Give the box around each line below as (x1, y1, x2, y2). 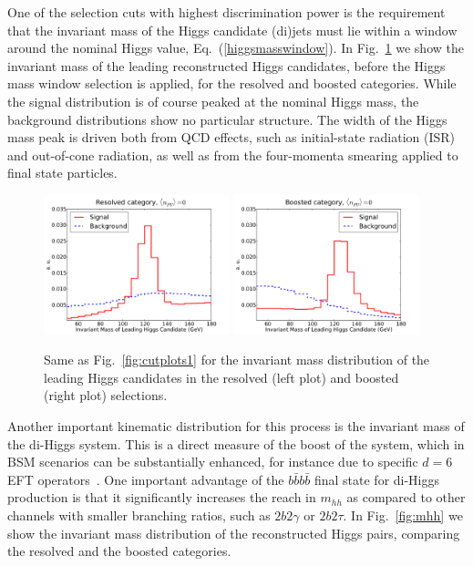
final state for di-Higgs (314, 469, 440, 489)
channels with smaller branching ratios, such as (7, 505, 271, 524)
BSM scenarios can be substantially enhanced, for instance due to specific (7, 452, 418, 471)
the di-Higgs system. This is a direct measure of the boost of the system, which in (7, 434, 465, 453)
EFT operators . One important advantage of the (7, 469, 284, 489)
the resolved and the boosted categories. (7, 541, 231, 561)
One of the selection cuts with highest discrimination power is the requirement (7, 3, 446, 21)
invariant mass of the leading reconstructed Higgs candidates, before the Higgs (7, 56, 446, 75)
